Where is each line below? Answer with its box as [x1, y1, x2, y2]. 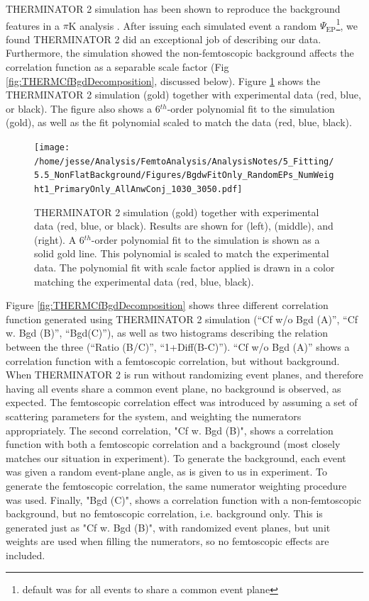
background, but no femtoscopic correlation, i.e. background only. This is [6, 506, 323, 521]
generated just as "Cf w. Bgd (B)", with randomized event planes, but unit [6, 519, 331, 534]
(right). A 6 [34, 232, 84, 247]
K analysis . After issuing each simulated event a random [68, 18, 317, 33]
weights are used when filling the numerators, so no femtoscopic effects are [6, 534, 329, 549]
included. [6, 547, 45, 562]
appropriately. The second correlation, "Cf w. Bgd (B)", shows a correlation [6, 422, 334, 437]
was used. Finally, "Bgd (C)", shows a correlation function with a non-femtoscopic [6, 492, 361, 507]
